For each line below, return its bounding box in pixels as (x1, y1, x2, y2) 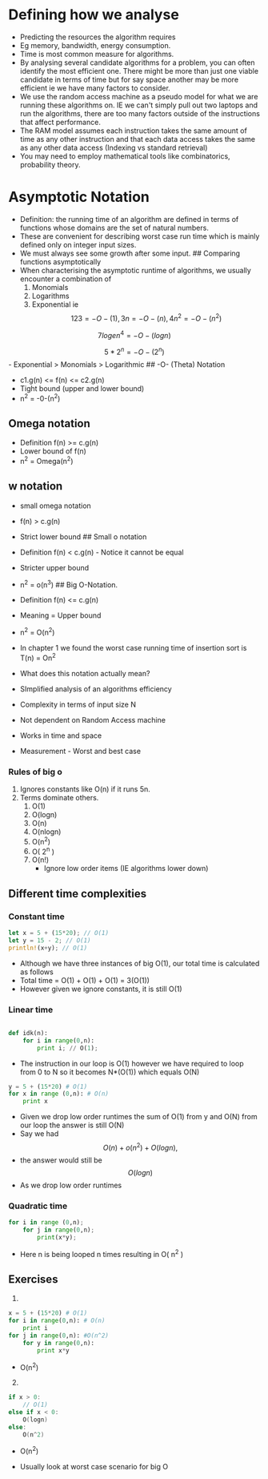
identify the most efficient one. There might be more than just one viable (19, 66, 258, 75)
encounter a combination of (19, 274, 112, 284)
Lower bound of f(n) (19, 446, 86, 456)
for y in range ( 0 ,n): (22, 1339, 94, 1347)
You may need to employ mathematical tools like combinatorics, (19, 151, 230, 161)
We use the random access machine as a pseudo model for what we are (19, 91, 258, 101)
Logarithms (31, 291, 70, 300)
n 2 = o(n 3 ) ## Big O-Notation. (19, 578, 118, 590)
